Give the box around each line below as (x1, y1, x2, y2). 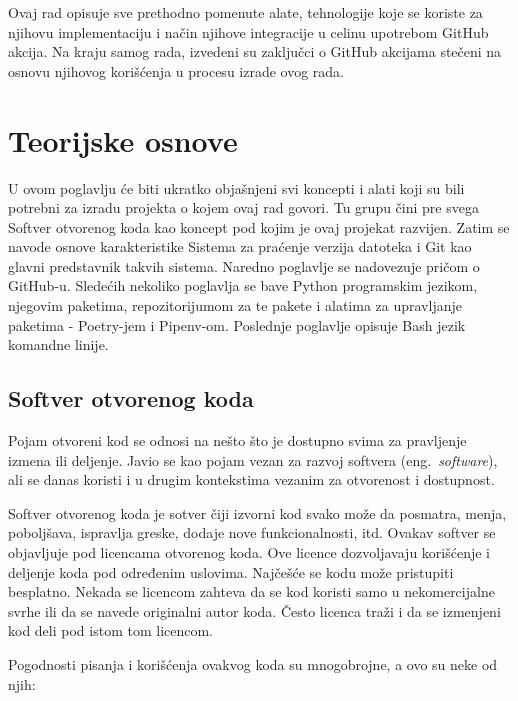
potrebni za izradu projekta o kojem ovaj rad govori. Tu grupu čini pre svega (8, 197, 479, 218)
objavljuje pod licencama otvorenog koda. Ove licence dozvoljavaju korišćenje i (8, 542, 491, 563)
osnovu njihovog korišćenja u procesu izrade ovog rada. (8, 60, 345, 81)
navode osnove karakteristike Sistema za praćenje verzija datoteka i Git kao (8, 236, 472, 257)
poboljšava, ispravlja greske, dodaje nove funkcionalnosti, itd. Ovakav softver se (8, 522, 496, 543)
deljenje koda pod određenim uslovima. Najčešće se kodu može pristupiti (8, 561, 454, 582)
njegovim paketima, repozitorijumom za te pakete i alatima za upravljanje (8, 295, 462, 316)
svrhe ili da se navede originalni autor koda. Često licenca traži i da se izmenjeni (8, 600, 501, 621)
